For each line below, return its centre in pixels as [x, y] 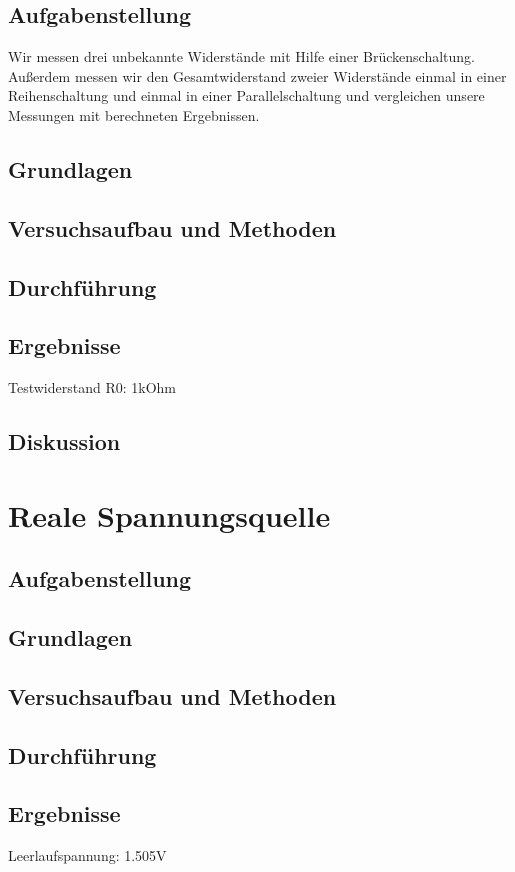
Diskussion [64, 441]
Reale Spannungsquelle [169, 514]
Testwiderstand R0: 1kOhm [92, 387]
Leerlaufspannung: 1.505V [87, 855]
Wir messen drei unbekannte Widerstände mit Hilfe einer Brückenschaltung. [241, 56]
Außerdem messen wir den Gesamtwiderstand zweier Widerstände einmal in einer [257, 75]
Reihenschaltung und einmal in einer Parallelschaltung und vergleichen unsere [246, 95]
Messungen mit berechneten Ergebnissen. [134, 114]
